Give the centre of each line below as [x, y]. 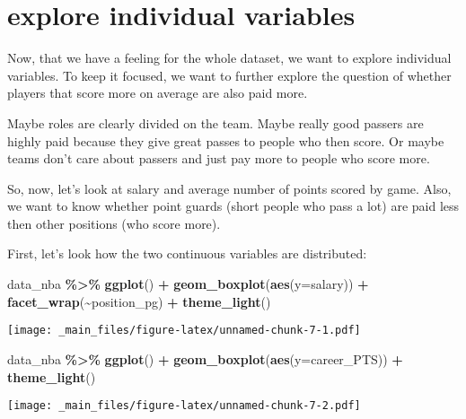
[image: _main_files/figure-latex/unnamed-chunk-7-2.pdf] [184, 406]
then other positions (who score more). [114, 223]
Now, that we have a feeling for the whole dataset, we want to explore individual [229, 58]
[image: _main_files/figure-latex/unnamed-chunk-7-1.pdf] [184, 331]
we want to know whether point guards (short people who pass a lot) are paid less [233, 206]
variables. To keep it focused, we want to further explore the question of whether [229, 75]
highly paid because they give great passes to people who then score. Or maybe [226, 140]
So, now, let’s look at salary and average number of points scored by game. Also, [229, 188]
